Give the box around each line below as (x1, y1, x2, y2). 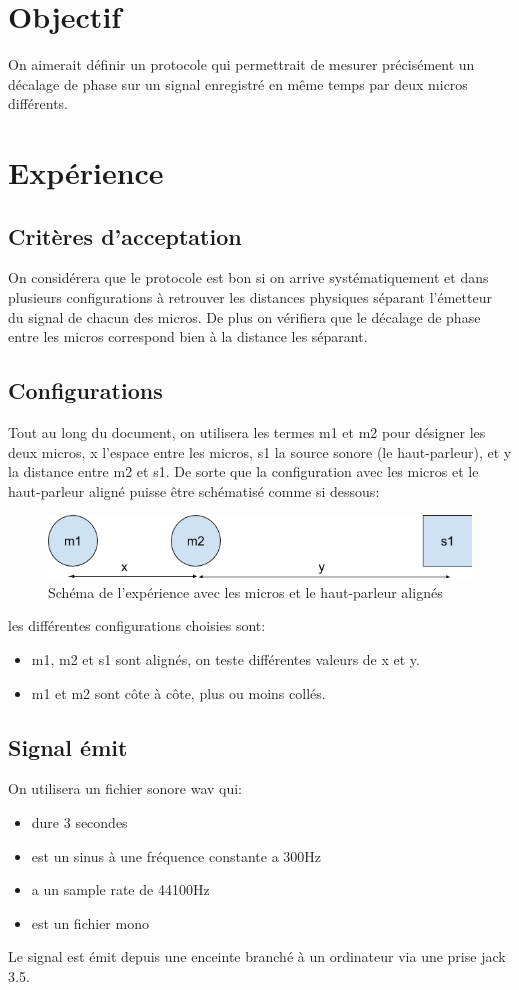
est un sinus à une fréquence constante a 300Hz (31, 845, 322, 866)
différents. (8, 93, 69, 114)
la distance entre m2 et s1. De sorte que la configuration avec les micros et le (8, 461, 479, 482)
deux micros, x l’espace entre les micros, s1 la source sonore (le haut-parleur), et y (8, 441, 512, 462)
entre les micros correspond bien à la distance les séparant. (8, 326, 368, 347)
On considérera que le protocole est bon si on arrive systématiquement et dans (8, 267, 489, 288)
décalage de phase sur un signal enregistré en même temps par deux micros (8, 73, 468, 94)
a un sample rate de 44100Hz (31, 879, 210, 900)
